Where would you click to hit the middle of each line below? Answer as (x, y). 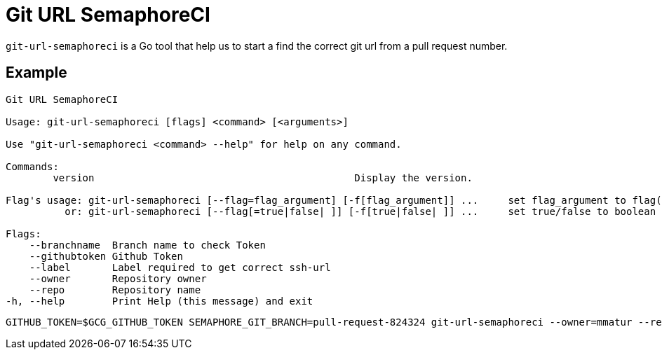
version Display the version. (263, 177)
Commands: (32, 166)
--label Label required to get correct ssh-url (180, 267)
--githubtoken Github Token (106, 256)
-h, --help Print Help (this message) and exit (160, 301)
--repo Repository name (115, 290)
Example (36, 73)
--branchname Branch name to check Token (147, 245)
